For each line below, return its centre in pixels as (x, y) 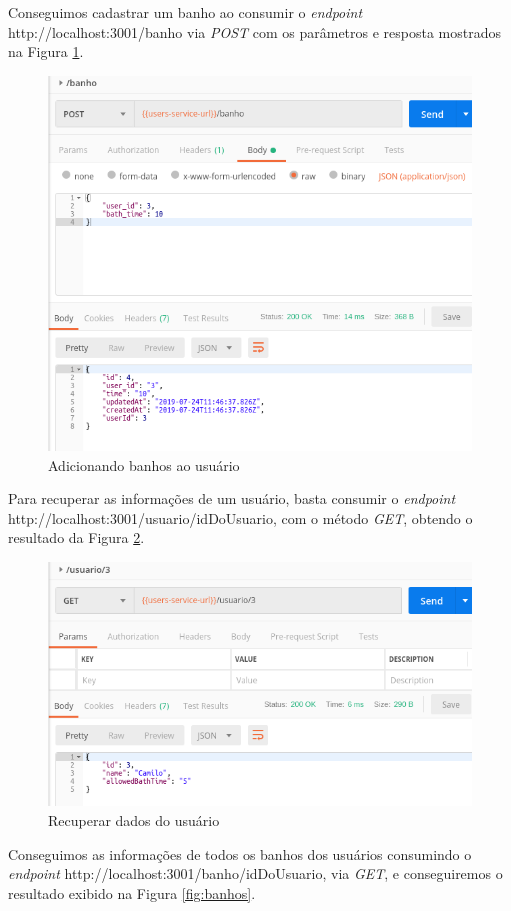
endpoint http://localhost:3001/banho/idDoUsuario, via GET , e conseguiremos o (255, 873)
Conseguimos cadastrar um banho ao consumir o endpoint (185, 12)
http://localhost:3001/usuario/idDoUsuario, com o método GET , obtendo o (240, 517)
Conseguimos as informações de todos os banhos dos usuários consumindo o (240, 853)
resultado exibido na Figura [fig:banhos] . (132, 892)
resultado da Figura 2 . (76, 537)
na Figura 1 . (46, 51)
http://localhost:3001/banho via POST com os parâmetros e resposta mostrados (255, 31)
